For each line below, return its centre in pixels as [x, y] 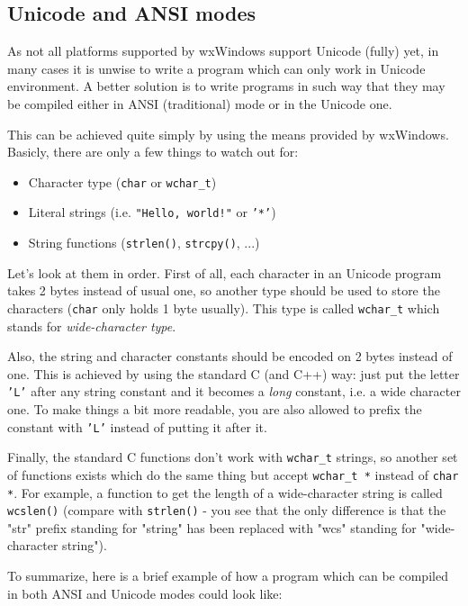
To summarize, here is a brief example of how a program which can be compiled [228, 576]
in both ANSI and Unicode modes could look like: [145, 593]
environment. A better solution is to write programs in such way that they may [226, 86]
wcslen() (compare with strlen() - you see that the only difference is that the [227, 510]
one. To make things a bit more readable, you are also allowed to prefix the [215, 409]
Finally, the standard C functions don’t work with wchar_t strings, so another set [233, 457]
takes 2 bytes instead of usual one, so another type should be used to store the [224, 290]
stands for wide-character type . [92, 326]
